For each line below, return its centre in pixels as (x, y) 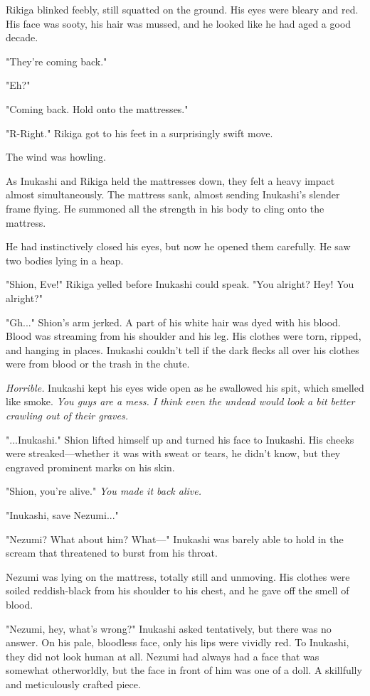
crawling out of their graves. (67, 416)
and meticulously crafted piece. (73, 684)
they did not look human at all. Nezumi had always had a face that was (163, 656)
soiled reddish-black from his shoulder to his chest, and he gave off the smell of (178, 590)
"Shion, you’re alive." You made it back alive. (104, 491)
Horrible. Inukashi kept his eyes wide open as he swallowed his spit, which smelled (185, 387)
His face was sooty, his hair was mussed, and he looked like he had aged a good (179, 23)
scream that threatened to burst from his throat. (112, 553)
